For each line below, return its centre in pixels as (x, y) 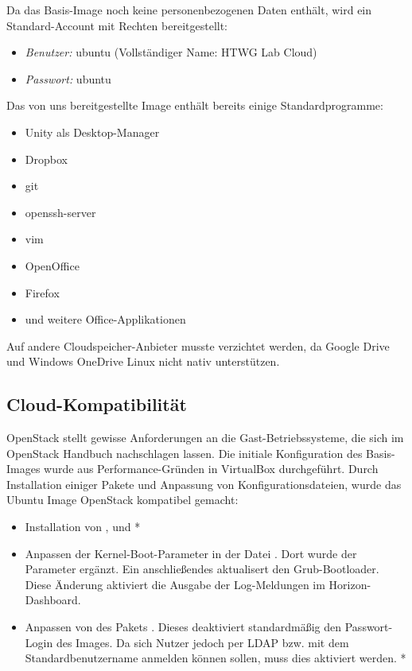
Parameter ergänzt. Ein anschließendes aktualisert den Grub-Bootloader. (202, 569)
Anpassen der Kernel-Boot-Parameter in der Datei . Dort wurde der (191, 553)
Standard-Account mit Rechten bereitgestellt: (117, 25)
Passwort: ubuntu (68, 78)
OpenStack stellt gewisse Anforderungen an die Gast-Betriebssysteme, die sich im (205, 438)
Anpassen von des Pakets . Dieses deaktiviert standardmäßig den (183, 627)
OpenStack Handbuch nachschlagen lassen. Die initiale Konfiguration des (185, 453)
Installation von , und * (83, 527)
